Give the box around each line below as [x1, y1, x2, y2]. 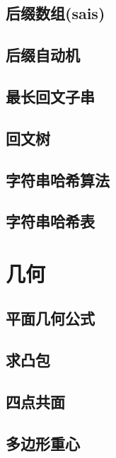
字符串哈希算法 [6, 168, 110, 190]
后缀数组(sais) [6, 2, 105, 24]
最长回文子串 [6, 85, 95, 107]
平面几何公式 [6, 307, 95, 329]
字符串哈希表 [6, 210, 95, 232]
